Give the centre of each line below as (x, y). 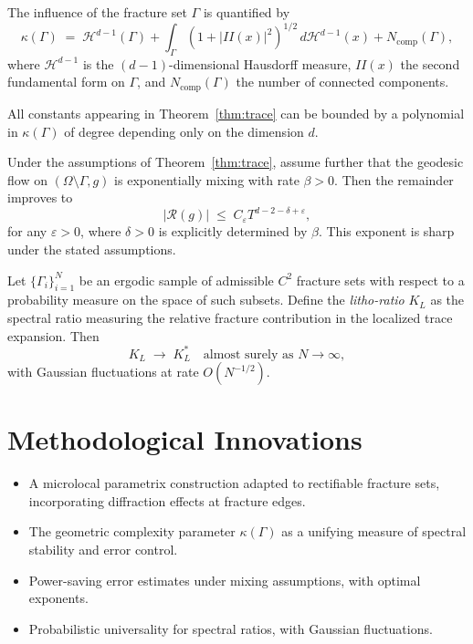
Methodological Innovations (185, 439)
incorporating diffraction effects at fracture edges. (167, 500)
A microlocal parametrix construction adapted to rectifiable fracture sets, (234, 483)
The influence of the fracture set (97, 12)
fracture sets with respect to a (380, 280)
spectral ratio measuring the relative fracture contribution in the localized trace (230, 317)
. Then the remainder (394, 179)
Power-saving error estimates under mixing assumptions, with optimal (225, 580)
